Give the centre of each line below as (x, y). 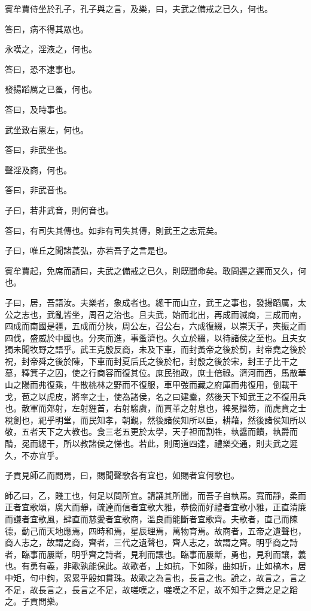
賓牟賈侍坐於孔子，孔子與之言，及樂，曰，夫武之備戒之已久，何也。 (139, 8)
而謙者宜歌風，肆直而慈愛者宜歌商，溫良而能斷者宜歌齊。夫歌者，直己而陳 (151, 519)
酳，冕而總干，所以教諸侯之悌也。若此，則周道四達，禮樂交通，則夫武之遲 (151, 443)
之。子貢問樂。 (34, 601)
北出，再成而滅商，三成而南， (247, 314)
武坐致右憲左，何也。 (47, 129)
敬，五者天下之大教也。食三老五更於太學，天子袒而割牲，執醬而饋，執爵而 (151, 431)
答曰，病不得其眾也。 (47, 28)
